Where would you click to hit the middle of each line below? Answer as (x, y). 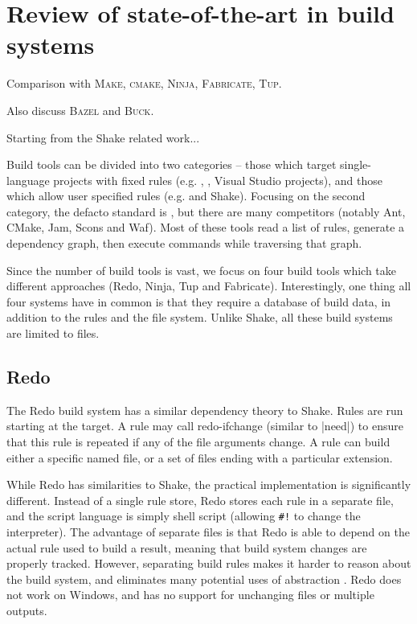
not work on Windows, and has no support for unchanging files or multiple (190, 595)
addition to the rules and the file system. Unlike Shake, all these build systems (200, 317)
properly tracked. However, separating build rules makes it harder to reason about (209, 563)
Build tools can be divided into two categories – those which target (172, 164)
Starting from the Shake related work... (103, 137)
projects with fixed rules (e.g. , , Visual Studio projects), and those (218, 180)
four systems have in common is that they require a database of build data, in (199, 301)
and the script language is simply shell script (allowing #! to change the (184, 516)
